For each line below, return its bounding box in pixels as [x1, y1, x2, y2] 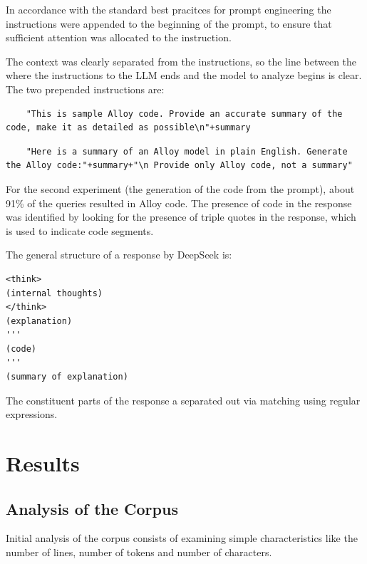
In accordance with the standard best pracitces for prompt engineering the [6, 2, 331, 16]
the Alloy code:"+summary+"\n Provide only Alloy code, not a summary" [6, 160, 353, 171]
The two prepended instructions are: [6, 81, 165, 96]
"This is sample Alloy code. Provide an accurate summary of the [26, 108, 343, 119]
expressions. [6, 407, 58, 422]
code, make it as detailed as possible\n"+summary [6, 122, 251, 133]
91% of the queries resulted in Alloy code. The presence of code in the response [6, 195, 352, 210]
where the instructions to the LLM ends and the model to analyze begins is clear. [6, 68, 362, 83]
